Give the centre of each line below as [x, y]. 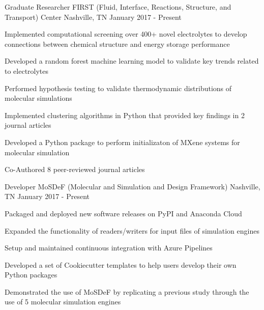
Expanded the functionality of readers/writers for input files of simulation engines [132, 230]
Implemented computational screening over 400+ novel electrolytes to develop [126, 34]
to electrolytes [27, 71]
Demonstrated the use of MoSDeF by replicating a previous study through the [127, 291]
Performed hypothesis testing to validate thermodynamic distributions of [118, 88]
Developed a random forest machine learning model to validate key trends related [132, 61]
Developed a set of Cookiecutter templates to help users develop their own [121, 264]
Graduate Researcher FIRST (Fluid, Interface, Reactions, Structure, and [118, 7]
